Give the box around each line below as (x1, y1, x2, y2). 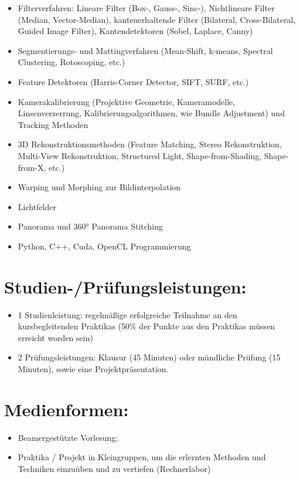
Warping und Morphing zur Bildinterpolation (18, 181, 181, 193)
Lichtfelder (18, 200, 56, 212)
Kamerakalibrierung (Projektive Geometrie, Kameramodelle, (18, 95, 236, 107)
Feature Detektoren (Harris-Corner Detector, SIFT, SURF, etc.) (18, 75, 249, 87)
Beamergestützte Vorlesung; (18, 431, 118, 443)
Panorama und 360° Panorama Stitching (18, 220, 163, 232)
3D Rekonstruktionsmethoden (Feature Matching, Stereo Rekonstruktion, (18, 138, 282, 150)
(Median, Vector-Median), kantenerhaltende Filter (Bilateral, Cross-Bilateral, (18, 13, 296, 25)
